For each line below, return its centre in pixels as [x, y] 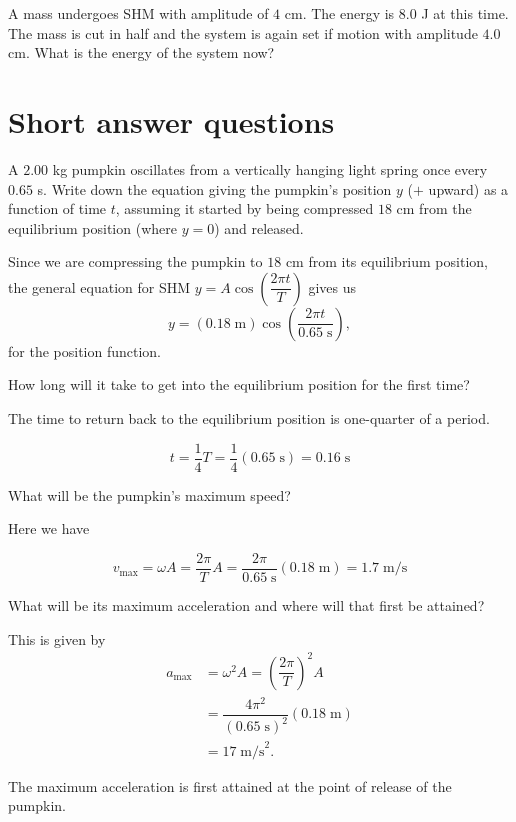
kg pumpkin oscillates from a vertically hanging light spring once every [270, 168]
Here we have [49, 528]
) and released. [259, 227]
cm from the [434, 208]
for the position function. [84, 350]
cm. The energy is [339, 13]
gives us [332, 286]
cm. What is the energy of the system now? [141, 52]
